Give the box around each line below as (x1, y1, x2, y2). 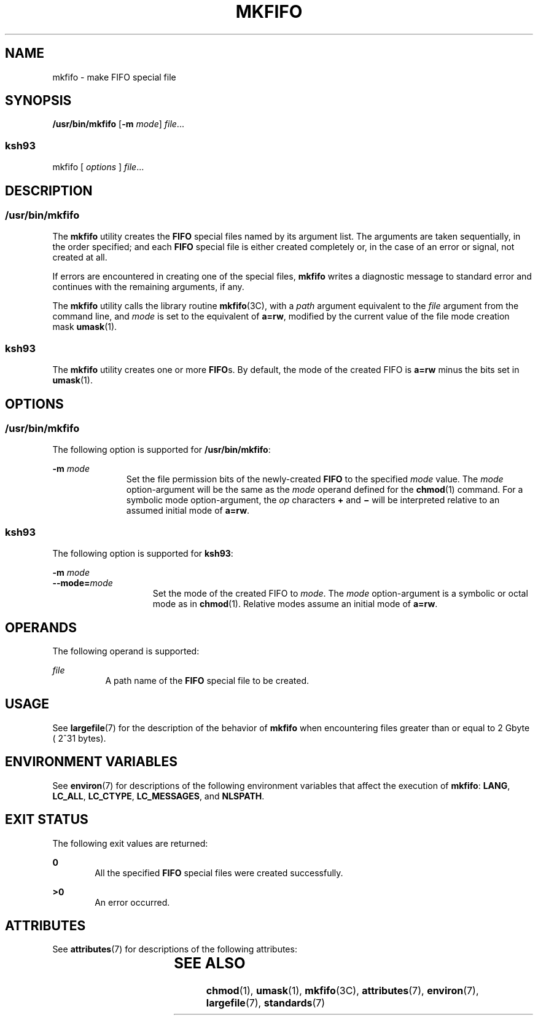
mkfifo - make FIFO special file (52, 71, 176, 82)
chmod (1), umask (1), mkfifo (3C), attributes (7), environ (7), (206, 984, 479, 997)
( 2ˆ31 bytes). (52, 732, 106, 743)
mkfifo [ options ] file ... (52, 162, 144, 173)
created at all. (52, 252, 107, 263)
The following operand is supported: (52, 645, 200, 656)
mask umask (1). (52, 321, 117, 332)
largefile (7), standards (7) (206, 997, 326, 1010)
